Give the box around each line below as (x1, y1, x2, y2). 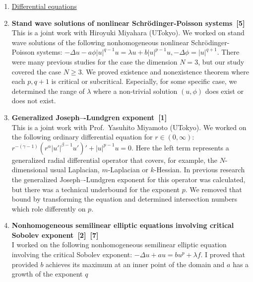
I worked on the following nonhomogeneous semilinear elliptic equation (11, 239, 227, 250)
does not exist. (11, 95, 56, 106)
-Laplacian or (108, 164, 148, 175)
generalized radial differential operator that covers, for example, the (11, 154, 217, 165)
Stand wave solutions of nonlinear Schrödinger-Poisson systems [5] (11, 17, 245, 28)
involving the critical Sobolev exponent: (11, 249, 132, 260)
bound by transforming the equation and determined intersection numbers (11, 194, 238, 204)
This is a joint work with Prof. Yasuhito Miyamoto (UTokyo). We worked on (11, 122, 247, 132)
